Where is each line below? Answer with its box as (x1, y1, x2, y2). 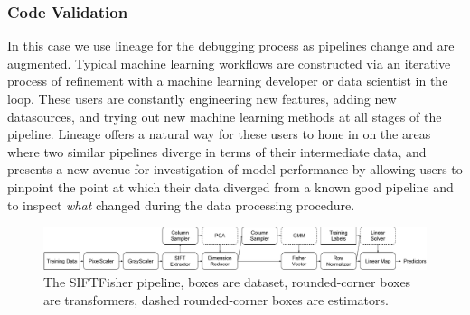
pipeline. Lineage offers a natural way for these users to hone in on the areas (7, 125, 431, 144)
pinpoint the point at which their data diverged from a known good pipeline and (7, 177, 454, 196)
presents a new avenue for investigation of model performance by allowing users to (7, 160, 463, 179)
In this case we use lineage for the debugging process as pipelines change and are (7, 36, 455, 55)
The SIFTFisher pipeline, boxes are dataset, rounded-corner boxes (43, 273, 411, 292)
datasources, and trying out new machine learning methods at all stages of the (7, 107, 442, 125)
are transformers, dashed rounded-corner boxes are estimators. (43, 290, 389, 309)
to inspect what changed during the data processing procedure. (7, 195, 355, 214)
